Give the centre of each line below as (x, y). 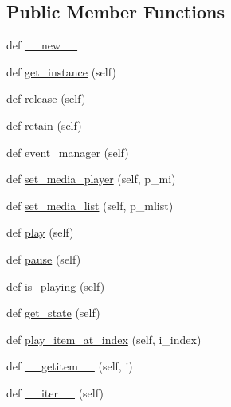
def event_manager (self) (68, 152)
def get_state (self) (53, 313)
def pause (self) (44, 258)
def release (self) (46, 98)
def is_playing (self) (56, 286)
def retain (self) (44, 125)
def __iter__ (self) (55, 392)
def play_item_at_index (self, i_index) (104, 339)
